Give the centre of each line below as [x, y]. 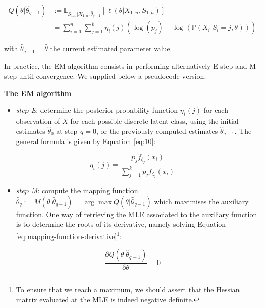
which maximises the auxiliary [201, 201]
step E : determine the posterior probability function [97, 110]
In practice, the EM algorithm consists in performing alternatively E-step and [126, 66]
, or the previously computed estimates [157, 131]
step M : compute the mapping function [77, 190]
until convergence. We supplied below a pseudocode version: [113, 76]
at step [67, 131]
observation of [38, 121]
